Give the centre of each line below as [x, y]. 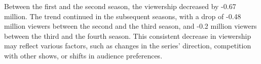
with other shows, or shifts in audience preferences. [83, 55]
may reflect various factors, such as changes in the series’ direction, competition [128, 46]
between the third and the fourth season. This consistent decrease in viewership [128, 36]
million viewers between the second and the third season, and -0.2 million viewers [130, 26]
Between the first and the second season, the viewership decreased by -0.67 [120, 6]
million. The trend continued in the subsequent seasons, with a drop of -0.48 [123, 16]
